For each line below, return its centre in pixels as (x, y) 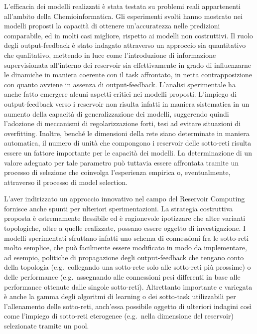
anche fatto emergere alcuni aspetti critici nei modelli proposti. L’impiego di (120, 94)
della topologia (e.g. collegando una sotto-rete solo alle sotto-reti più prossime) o (128, 267)
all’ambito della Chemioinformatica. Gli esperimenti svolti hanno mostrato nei (123, 16)
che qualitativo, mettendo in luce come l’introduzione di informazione (110, 55)
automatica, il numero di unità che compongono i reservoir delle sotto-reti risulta (128, 143)
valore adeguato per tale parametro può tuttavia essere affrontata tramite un (121, 162)
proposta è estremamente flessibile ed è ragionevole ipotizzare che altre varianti (125, 218)
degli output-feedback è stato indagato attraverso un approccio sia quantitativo (125, 45)
